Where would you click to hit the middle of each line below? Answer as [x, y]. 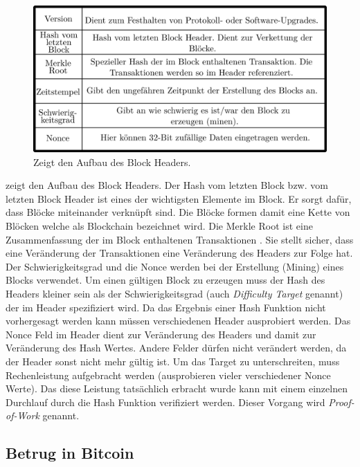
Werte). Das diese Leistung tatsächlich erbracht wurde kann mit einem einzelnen [177, 388]
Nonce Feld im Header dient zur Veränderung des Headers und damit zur [161, 334]
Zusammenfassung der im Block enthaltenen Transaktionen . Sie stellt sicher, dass [180, 239]
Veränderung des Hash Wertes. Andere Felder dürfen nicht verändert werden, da [176, 348]
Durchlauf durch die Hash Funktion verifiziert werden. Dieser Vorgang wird [165, 402]
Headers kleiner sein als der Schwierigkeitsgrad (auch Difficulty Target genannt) [174, 293]
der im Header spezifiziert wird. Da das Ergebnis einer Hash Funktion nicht [166, 307]
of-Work [22, 415]
